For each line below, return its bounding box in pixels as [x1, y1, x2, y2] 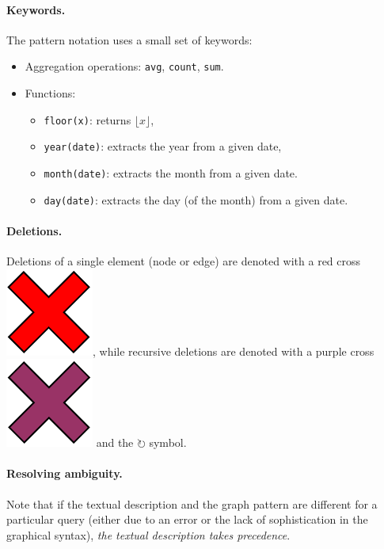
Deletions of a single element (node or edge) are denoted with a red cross [6, 253, 361, 269]
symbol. [149, 434, 187, 451]
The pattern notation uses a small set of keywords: [6, 31, 253, 48]
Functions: [25, 85, 76, 101]
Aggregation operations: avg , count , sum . [25, 58, 224, 74]
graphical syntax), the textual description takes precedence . [6, 526, 291, 543]
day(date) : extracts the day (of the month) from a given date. [44, 191, 348, 208]
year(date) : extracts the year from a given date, [44, 138, 282, 154]
